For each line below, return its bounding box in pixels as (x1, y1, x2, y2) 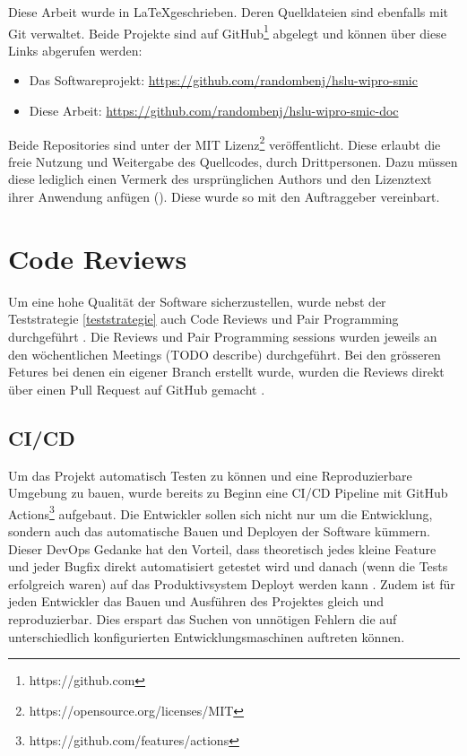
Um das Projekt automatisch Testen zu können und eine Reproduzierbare (8, 465, 412, 484)
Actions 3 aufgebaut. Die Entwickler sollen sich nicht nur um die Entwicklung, (8, 501, 433, 523)
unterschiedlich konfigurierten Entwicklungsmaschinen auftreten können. (8, 627, 405, 646)
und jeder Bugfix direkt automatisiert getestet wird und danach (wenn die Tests (8, 557, 448, 576)
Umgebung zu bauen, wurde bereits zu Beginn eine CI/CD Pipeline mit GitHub (8, 483, 448, 502)
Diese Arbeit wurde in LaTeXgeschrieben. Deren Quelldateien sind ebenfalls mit (8, 3, 449, 21)
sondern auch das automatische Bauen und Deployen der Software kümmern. (8, 521, 430, 540)
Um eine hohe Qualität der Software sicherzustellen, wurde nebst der (8, 291, 386, 310)
